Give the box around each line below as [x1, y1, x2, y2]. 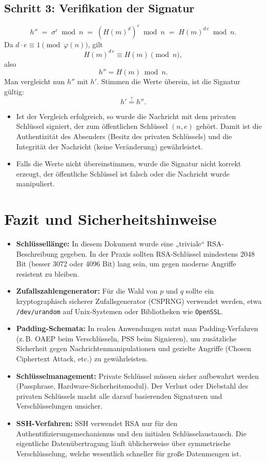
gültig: [4, 86, 24, 97]
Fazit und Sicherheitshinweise [4, 208, 217, 229]
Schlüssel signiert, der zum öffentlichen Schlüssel [16, 121, 168, 131]
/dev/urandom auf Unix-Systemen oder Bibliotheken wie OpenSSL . [16, 305, 223, 316]
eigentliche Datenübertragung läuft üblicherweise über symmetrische [16, 438, 231, 449]
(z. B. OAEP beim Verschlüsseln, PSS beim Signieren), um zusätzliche [16, 333, 237, 343]
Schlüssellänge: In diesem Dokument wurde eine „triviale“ [16, 238, 205, 249]
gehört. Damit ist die [196, 121, 262, 131]
